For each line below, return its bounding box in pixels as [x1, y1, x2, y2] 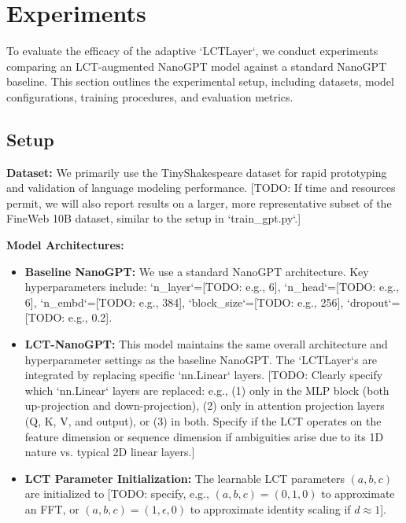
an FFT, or [24, 500, 79, 517]
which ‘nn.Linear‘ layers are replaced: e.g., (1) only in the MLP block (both [24, 381, 389, 398]
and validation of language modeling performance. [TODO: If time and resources [6, 179, 396, 196]
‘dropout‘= [347, 293, 400, 310]
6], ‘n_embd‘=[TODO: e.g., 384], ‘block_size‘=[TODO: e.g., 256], [24, 293, 344, 310]
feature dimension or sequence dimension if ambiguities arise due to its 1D [24, 428, 384, 444]
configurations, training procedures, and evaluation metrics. [6, 88, 293, 105]
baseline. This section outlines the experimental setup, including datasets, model [6, 73, 394, 90]
